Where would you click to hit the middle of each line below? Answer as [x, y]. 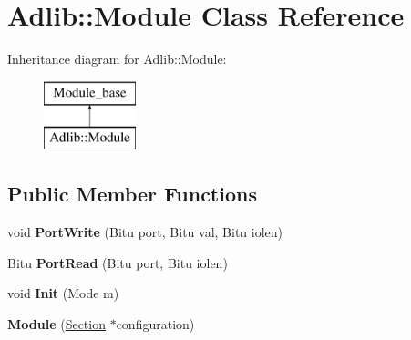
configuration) [155, 323]
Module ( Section [57, 323]
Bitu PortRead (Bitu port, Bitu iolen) [118, 262]
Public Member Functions [132, 194]
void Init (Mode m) [63, 293]
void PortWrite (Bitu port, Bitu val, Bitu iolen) [145, 232]
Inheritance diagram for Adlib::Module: [117, 59]
